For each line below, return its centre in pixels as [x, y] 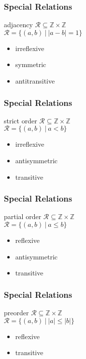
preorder [16, 312]
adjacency [18, 25]
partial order [23, 216]
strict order [21, 120]
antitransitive [35, 81]
